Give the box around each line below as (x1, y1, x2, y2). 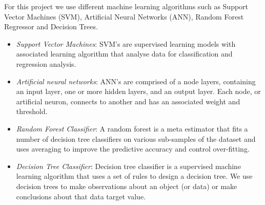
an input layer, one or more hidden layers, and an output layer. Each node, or (16, 86, 261, 97)
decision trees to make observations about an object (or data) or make (16, 180, 237, 191)
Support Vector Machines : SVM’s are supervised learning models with (16, 38, 236, 49)
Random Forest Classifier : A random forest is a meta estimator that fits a (16, 123, 248, 134)
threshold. (16, 106, 48, 117)
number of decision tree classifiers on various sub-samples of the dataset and (16, 133, 256, 144)
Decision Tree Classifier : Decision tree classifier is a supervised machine (16, 160, 241, 171)
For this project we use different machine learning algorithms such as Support (4, 1, 249, 11)
